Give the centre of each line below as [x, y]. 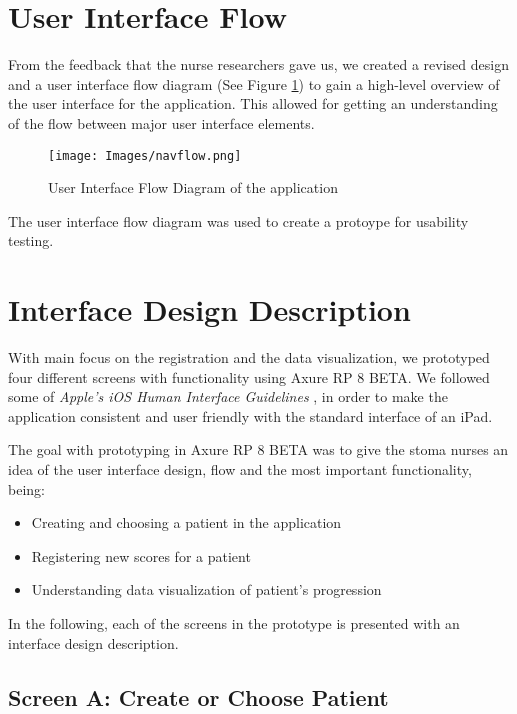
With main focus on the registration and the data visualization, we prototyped [249, 357]
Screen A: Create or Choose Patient [198, 696]
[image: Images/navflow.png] [145, 155]
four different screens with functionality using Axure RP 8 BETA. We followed [249, 376]
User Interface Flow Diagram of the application [193, 187]
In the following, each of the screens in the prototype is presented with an [234, 623]
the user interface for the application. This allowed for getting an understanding [253, 103]
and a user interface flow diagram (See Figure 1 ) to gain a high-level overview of [254, 83]
